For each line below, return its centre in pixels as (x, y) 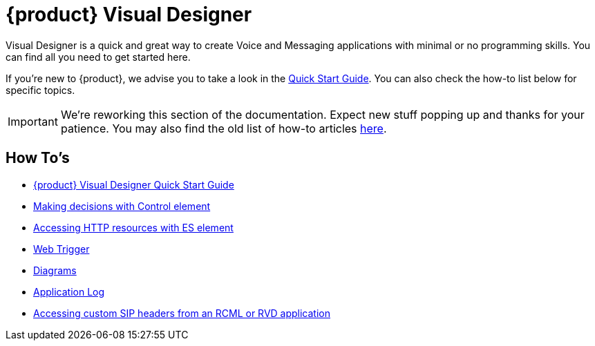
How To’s (38, 158)
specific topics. (40, 90)
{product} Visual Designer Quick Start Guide (134, 184)
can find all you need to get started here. (98, 57)
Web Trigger (62, 249)
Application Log (69, 291)
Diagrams (55, 270)
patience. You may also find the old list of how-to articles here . (224, 128)
